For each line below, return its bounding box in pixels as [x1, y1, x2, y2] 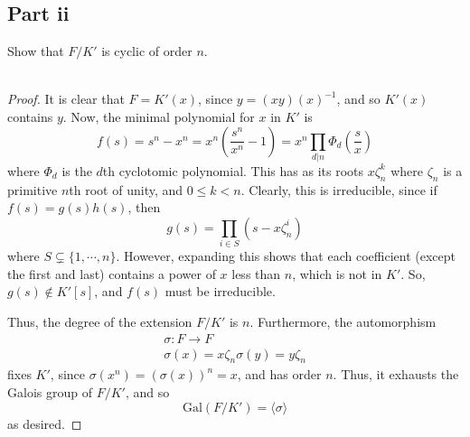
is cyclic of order [101, 42, 193, 60]
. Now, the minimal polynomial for [62, 107, 255, 126]
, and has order [237, 365, 322, 384]
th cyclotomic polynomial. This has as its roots [102, 161, 364, 180]
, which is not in [292, 264, 382, 283]
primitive [7, 180, 58, 199]
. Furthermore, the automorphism [249, 312, 437, 330]
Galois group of [7, 383, 92, 402]
